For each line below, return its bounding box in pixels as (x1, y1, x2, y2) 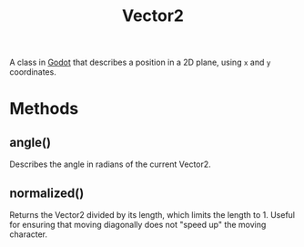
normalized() (9, 185, 85, 201)
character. (9, 229, 48, 240)
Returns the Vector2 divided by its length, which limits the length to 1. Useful (9, 210, 296, 220)
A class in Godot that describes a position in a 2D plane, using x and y (9, 57, 271, 68)
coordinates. (9, 67, 56, 77)
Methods (9, 98, 79, 119)
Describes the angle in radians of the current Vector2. (9, 159, 211, 170)
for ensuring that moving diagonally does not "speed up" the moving (9, 220, 267, 230)
